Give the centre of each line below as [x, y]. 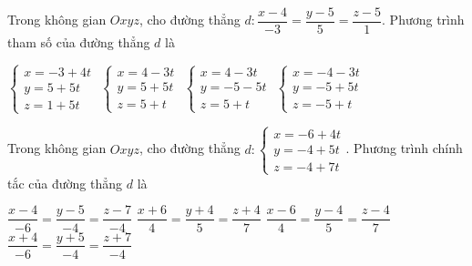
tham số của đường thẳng [79, 42]
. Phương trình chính [404, 148]
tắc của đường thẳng [65, 183]
